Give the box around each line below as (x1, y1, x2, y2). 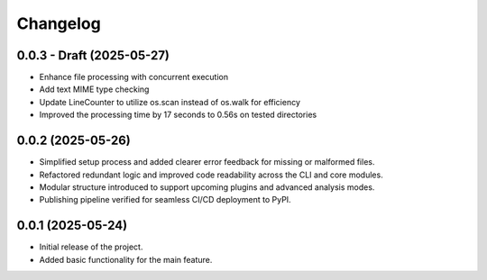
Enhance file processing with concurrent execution (39, 72, 229, 83)
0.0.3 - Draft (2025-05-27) (16, 48, 170, 63)
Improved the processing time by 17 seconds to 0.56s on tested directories (39, 109, 317, 121)
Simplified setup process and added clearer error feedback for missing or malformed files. (39, 157, 375, 167)
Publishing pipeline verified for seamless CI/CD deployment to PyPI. (39, 194, 292, 205)
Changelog (16, 14, 101, 33)
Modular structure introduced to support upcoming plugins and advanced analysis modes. (39, 181, 375, 193)
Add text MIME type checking (39, 84, 150, 95)
